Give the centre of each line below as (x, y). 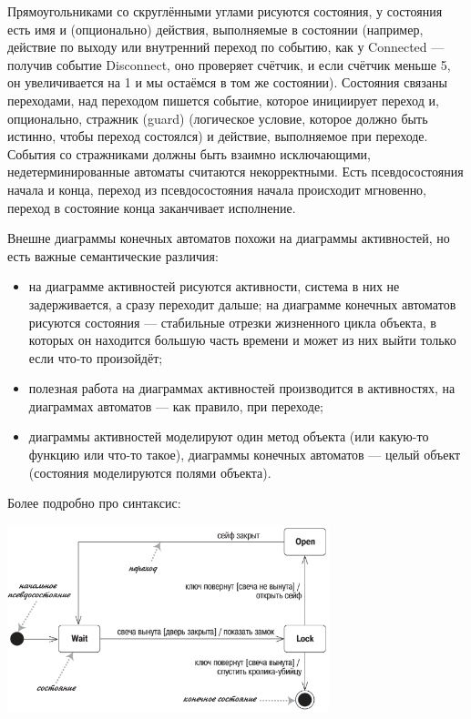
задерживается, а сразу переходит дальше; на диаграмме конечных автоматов (242, 304)
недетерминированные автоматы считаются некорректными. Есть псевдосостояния (235, 172)
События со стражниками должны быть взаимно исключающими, (189, 153)
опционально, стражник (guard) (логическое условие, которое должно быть (218, 118)
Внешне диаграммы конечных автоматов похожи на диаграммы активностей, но (229, 238)
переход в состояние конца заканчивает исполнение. (152, 207)
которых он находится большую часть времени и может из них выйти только (242, 340)
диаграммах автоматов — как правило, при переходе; (176, 405)
